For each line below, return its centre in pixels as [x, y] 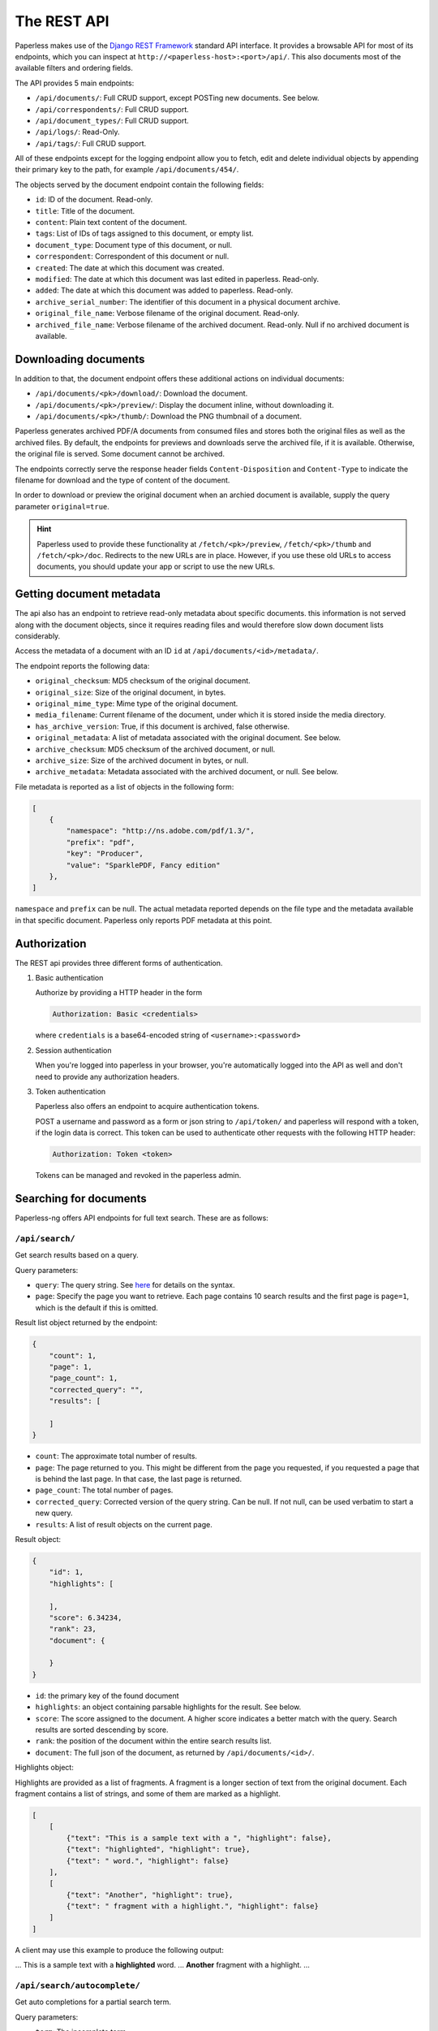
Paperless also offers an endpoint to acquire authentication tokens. [147, 1106]
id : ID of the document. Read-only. [94, 200]
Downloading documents [80, 359]
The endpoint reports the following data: [82, 665]
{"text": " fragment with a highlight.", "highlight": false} [193, 1906]
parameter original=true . [62, 506]
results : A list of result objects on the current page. [124, 1524]
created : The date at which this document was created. [130, 267]
